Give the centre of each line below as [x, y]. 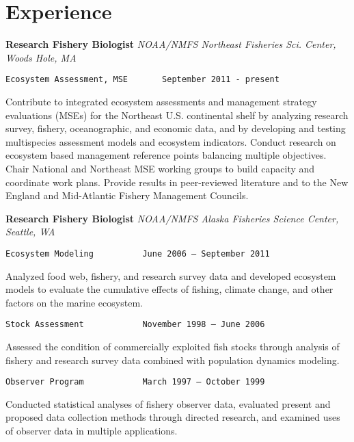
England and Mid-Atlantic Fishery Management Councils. [127, 195]
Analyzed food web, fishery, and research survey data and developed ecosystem [171, 275]
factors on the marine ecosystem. [74, 302]
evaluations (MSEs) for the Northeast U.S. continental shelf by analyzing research [177, 115]
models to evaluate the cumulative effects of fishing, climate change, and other [169, 289]
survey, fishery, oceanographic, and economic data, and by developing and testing [176, 128]
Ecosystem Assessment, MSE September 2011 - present [142, 80]
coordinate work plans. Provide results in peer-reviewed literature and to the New [177, 182]
